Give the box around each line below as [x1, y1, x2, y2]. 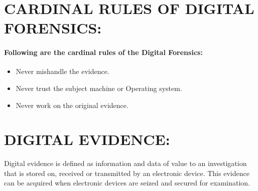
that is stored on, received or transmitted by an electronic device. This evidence [4, 167, 249, 178]
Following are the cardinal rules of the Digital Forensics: [4, 47, 203, 57]
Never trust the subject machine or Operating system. [16, 82, 182, 93]
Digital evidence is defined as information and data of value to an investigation [4, 158, 247, 168]
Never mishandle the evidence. [16, 66, 109, 76]
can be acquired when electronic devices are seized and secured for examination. [4, 177, 250, 188]
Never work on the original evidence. [16, 99, 128, 110]
